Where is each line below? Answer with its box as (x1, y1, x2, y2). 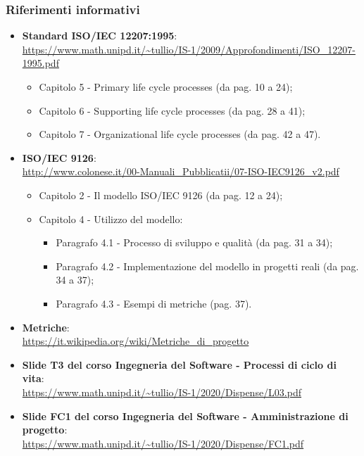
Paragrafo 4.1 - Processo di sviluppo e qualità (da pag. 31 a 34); (56, 235, 333, 250)
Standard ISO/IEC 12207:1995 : (22, 28, 177, 43)
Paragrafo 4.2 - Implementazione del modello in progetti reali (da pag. (56, 258, 359, 273)
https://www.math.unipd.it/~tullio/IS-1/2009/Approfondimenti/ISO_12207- (22, 42, 356, 56)
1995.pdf (22, 56, 59, 70)
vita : (22, 371, 44, 386)
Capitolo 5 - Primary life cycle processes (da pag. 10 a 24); (39, 80, 293, 94)
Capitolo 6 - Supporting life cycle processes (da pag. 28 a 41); (39, 103, 306, 118)
